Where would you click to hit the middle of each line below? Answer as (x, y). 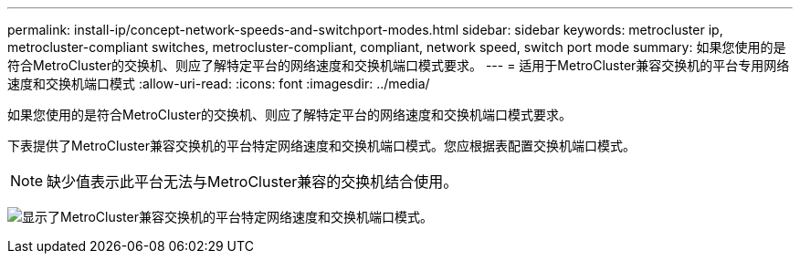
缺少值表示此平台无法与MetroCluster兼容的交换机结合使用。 (253, 182)
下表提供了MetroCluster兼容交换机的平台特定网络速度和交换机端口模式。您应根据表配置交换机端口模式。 (321, 146)
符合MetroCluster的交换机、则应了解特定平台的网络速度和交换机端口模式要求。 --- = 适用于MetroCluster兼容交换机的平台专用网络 (399, 65)
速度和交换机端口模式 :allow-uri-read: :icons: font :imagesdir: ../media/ (219, 84)
